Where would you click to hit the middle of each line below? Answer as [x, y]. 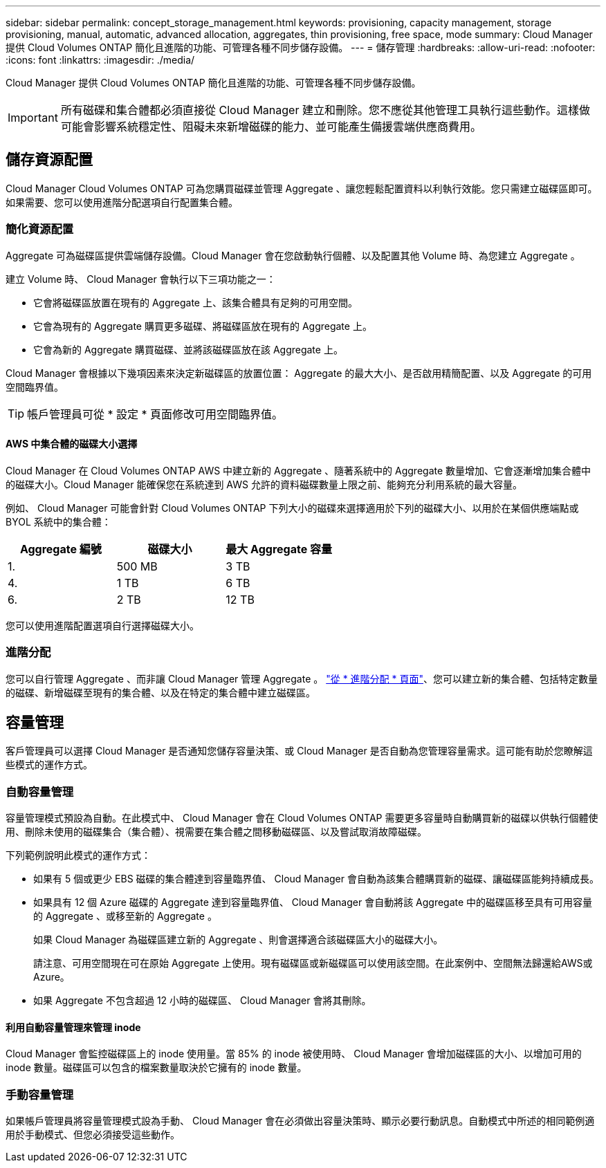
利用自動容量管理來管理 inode [73, 1027]
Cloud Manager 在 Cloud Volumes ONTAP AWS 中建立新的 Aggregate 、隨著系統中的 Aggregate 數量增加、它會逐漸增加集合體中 [299, 470]
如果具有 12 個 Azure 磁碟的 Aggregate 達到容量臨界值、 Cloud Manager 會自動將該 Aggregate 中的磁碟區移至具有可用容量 [313, 902]
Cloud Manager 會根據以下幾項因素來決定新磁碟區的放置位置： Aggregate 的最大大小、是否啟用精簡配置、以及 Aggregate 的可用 [299, 373]
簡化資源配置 [40, 229]
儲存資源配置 [49, 160]
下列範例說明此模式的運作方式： [78, 855]
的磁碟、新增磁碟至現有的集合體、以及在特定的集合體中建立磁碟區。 [160, 692]
